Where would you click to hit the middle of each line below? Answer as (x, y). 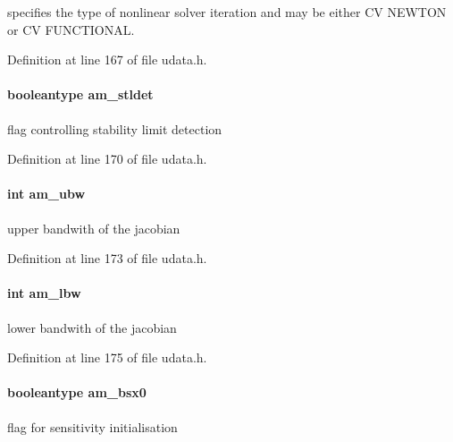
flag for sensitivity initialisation (92, 426)
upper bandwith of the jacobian (94, 228)
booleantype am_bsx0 (77, 392)
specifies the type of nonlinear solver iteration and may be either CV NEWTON (227, 12)
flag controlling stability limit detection (115, 128)
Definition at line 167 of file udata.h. (107, 59)
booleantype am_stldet (80, 94)
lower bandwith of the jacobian (92, 327)
